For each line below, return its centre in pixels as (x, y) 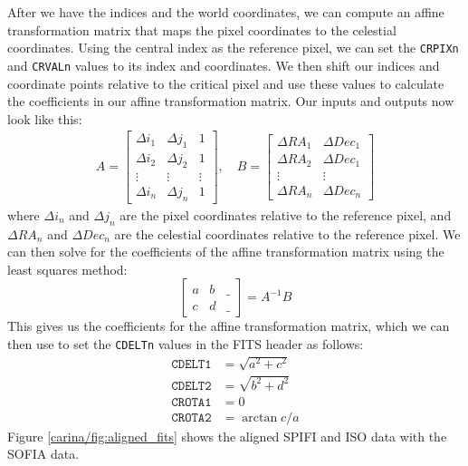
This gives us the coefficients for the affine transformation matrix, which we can (229, 326)
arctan (260, 417)
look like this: (45, 118)
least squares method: (67, 269)
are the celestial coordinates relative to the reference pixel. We (287, 233)
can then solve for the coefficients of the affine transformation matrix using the (226, 252)
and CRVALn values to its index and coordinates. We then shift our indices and (224, 65)
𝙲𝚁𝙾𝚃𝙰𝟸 (191, 417)
